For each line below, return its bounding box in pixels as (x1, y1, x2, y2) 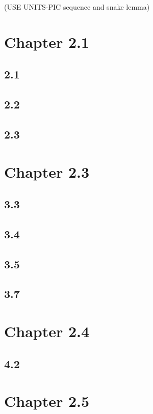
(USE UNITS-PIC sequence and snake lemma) (4, 2, 150, 12)
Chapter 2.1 (4, 31, 90, 52)
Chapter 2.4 (4, 321, 90, 341)
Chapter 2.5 (4, 391, 90, 411)
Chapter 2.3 (4, 161, 90, 182)
